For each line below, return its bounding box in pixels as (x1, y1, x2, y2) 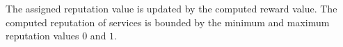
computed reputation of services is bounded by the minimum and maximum (6, 15, 330, 29)
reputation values (6, 28, 79, 43)
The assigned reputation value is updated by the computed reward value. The (6, 1, 337, 15)
